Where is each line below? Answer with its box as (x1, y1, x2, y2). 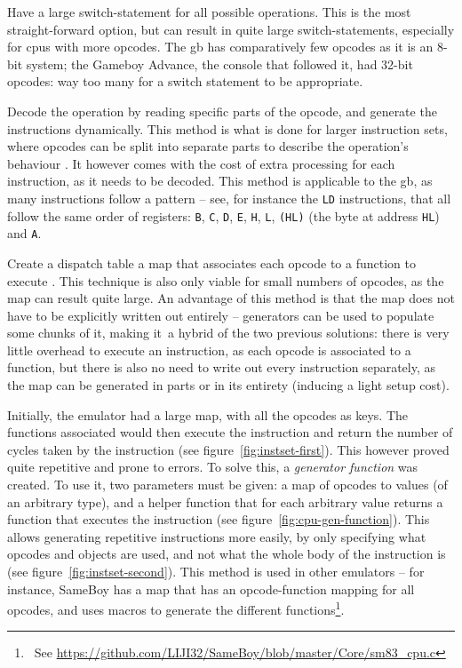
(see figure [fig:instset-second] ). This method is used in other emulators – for (7, 562, 425, 580)
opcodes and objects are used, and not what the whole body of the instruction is (7, 545, 446, 563)
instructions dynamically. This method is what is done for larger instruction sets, (7, 119, 448, 138)
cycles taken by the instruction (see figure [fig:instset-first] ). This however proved (7, 440, 450, 458)
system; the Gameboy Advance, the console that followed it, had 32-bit (26, 54, 413, 73)
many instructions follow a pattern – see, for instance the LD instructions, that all (7, 188, 451, 207)
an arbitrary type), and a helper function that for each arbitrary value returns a (7, 492, 443, 511)
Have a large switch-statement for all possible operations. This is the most (7, 3, 411, 20)
